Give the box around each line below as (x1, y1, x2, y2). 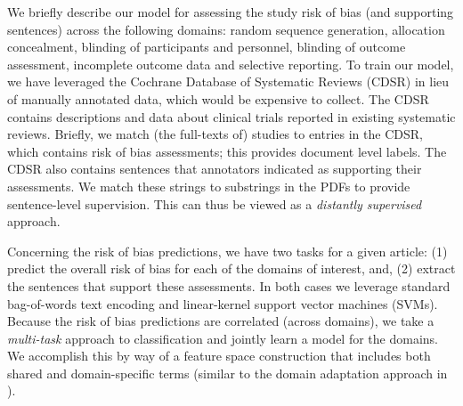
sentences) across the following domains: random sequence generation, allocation (7, 20, 445, 38)
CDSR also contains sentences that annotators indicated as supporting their (7, 159, 422, 178)
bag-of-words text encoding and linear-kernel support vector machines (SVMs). (7, 294, 438, 313)
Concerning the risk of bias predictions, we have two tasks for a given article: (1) (7, 241, 448, 260)
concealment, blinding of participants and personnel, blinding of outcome (7, 37, 406, 56)
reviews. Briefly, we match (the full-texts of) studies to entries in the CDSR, (7, 125, 423, 143)
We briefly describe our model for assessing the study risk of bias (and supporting (7, 3, 454, 20)
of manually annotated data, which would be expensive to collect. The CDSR (7, 89, 429, 108)
